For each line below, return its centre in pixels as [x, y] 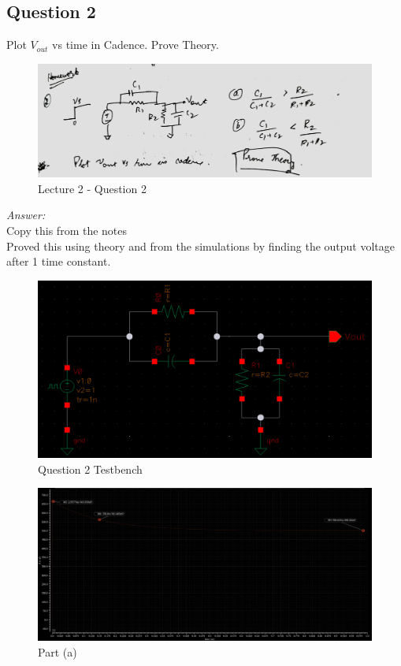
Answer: [26, 215]
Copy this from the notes [67, 231]
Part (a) [58, 652]
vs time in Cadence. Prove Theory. [136, 45]
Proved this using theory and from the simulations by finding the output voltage [201, 246]
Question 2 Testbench [90, 469]
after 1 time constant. [59, 261]
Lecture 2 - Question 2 [92, 188]
